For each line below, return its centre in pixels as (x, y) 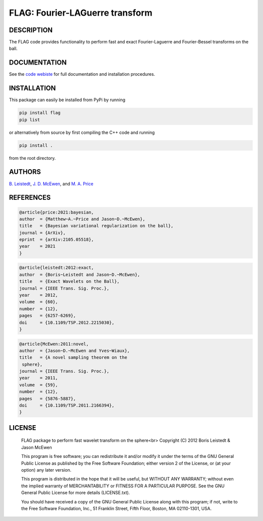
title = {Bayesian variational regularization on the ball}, (96, 226)
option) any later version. (46, 470)
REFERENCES (30, 198)
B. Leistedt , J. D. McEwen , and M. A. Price (51, 184)
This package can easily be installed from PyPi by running (67, 100)
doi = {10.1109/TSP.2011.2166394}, (67, 405)
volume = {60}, (39, 302)
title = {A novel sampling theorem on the (73, 358)
